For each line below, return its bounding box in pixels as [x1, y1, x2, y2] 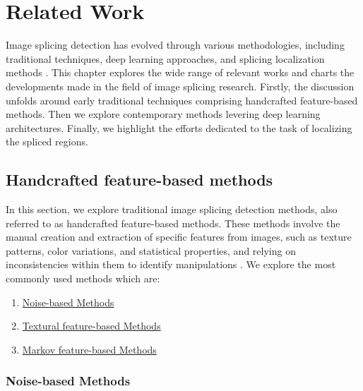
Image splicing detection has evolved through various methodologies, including [6, 37, 345, 52]
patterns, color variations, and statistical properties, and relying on [6, 243, 296, 258]
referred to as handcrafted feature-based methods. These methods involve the [6, 215, 340, 230]
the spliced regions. [6, 134, 88, 149]
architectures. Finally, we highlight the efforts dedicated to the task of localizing [6, 120, 352, 135]
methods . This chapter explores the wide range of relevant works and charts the [6, 65, 355, 80]
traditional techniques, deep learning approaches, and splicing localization [6, 51, 325, 66]
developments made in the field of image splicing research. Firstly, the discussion [6, 78, 355, 93]
